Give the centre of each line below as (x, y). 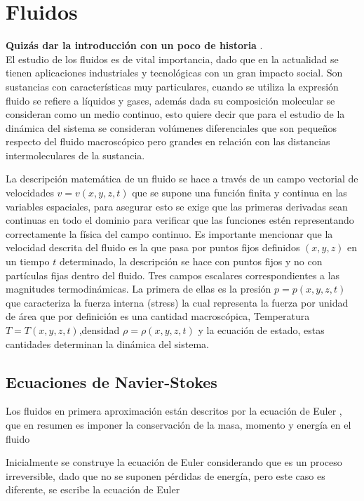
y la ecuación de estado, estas (261, 330)
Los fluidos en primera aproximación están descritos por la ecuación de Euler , (174, 411)
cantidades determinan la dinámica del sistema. (107, 343)
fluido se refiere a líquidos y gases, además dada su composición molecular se (170, 100)
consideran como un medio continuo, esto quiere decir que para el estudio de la (175, 114)
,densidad (99, 330)
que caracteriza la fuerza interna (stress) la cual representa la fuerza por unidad (177, 302)
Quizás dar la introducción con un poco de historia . (134, 45)
